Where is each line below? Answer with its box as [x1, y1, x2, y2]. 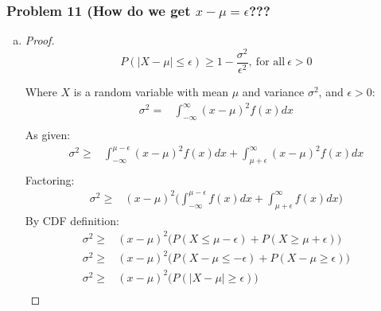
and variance [242, 83, 305, 99]
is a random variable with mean [73, 83, 229, 99]
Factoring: [25, 171, 75, 188]
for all [255, 56, 286, 68]
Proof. [25, 32, 55, 49]
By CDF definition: [25, 212, 119, 228]
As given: [25, 126, 71, 142]
